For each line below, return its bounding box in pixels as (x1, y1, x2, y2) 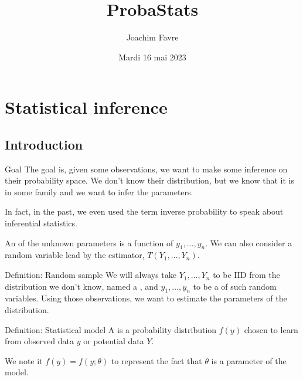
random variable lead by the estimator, (5, 249, 145, 261)
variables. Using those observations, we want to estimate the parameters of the (5, 292, 287, 304)
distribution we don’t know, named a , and (5, 280, 158, 292)
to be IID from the (213, 269, 280, 281)
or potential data (83, 335, 144, 347)
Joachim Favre (126, 31, 179, 43)
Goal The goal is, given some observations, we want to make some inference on (5, 162, 288, 175)
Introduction (5, 135, 83, 153)
